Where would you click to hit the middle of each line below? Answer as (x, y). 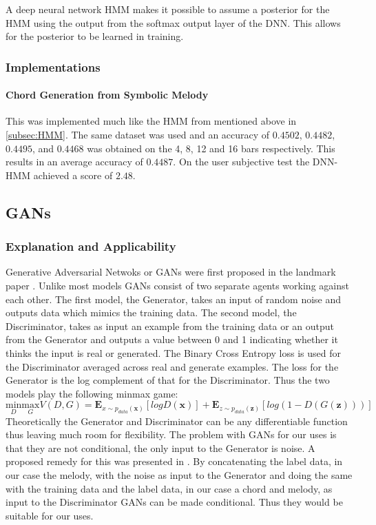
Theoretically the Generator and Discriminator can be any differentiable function (177, 421)
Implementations (53, 66)
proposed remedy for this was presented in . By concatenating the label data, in (174, 461)
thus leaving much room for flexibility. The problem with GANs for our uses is (171, 434)
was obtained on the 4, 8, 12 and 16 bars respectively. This (211, 148)
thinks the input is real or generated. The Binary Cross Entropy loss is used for (174, 352)
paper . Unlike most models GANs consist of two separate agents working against (177, 285)
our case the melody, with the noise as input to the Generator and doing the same (179, 474)
